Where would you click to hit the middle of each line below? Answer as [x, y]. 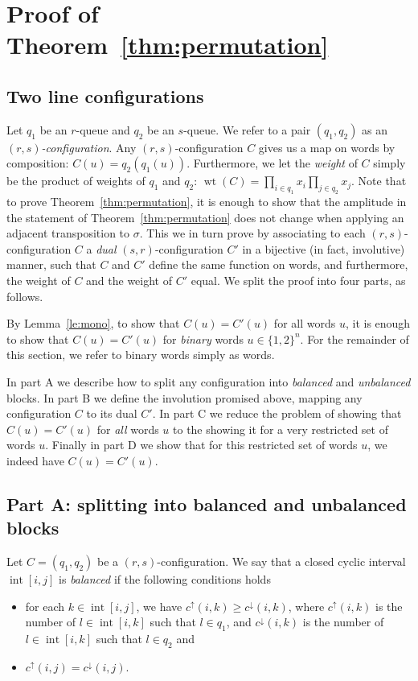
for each [45, 606]
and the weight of [129, 281]
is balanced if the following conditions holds [165, 579]
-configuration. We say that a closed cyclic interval [281, 561]
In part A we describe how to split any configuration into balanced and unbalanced [209, 382]
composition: [38, 163]
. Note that [379, 181]
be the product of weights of [76, 181]
